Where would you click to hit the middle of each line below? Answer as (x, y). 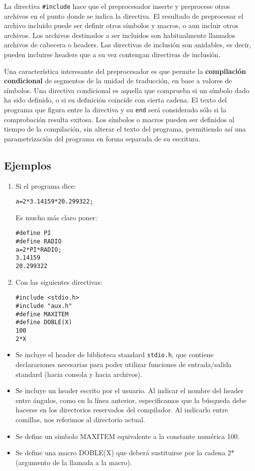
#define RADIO (38, 242)
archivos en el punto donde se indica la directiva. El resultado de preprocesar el (124, 16)
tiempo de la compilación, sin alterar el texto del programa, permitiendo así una (125, 129)
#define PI (33, 233)
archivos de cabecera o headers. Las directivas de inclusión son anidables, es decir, (128, 45)
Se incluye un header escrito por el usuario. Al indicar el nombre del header (129, 390)
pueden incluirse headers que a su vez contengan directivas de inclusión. (112, 54)
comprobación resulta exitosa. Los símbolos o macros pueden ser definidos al (119, 119)
